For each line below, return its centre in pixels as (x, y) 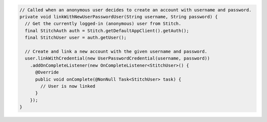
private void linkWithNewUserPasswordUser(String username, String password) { (119, 17)
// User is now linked (68, 86)
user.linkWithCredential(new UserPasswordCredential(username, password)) (117, 59)
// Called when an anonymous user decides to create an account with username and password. (135, 10)
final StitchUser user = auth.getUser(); (76, 38)
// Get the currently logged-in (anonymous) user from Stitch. (103, 24)
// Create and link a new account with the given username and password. (116, 51)
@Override (47, 72)
